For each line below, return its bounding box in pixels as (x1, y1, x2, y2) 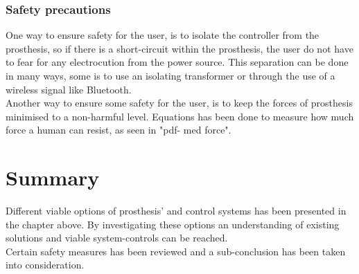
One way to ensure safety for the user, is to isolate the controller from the (6, 28, 319, 42)
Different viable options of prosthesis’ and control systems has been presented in (6, 203, 347, 218)
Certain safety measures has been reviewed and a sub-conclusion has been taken (6, 244, 346, 258)
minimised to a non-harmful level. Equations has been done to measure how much (6, 109, 354, 123)
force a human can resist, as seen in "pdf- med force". (6, 122, 231, 137)
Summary (6, 163, 100, 192)
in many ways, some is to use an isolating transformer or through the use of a (6, 68, 335, 82)
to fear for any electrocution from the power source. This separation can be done (6, 55, 349, 69)
